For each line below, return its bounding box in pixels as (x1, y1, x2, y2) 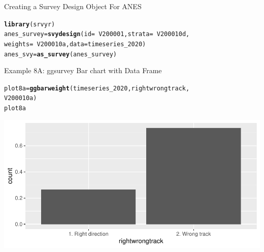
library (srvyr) (4, 20, 55, 28)
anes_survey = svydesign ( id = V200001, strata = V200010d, (4, 30, 190, 38)
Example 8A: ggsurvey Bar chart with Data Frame (4, 65, 162, 76)
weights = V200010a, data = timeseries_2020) (4, 40, 146, 48)
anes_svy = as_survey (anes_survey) (4, 50, 117, 58)
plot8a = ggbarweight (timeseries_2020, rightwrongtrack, (4, 84, 190, 92)
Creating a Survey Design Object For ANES (4, 1, 142, 11)
